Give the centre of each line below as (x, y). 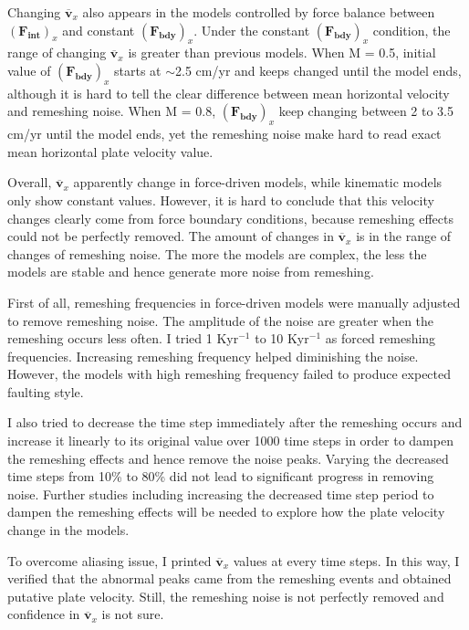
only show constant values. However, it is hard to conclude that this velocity (221, 199)
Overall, (30, 182)
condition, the (412, 30)
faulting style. (46, 391)
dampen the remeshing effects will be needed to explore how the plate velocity (226, 512)
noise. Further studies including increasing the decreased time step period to (221, 493)
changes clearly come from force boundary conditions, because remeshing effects (230, 218)
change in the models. (68, 530)
